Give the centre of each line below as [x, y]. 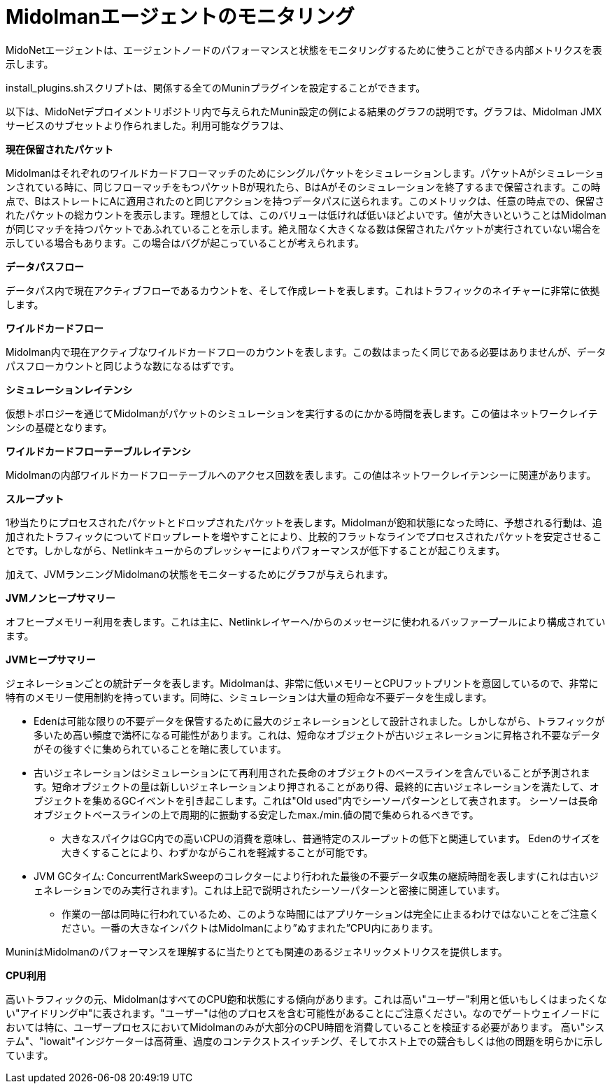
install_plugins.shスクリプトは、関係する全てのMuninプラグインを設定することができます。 [216, 87]
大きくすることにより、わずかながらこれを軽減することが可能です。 [218, 852]
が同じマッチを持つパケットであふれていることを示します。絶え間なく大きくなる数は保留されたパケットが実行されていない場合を [304, 229]
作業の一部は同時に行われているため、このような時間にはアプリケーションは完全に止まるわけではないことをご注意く [330, 914]
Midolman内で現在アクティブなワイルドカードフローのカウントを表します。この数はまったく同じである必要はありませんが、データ [306, 352]
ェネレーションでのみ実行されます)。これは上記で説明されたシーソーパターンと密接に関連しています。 [270, 890]
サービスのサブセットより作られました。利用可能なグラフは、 [148, 125]
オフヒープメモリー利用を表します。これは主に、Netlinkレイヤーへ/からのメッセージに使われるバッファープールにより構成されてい [306, 621]
